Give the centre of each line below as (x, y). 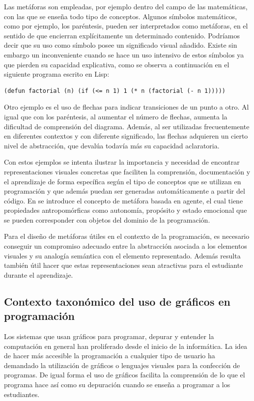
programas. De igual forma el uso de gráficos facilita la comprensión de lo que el (125, 375)
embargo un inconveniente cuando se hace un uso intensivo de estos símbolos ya (124, 54)
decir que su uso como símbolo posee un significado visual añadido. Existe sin (121, 45)
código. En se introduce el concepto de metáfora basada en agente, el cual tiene (124, 200)
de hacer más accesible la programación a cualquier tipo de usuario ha (110, 356)
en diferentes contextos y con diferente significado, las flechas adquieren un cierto (126, 136)
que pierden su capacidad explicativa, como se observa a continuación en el (117, 64)
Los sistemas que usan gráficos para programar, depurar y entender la (109, 336)
